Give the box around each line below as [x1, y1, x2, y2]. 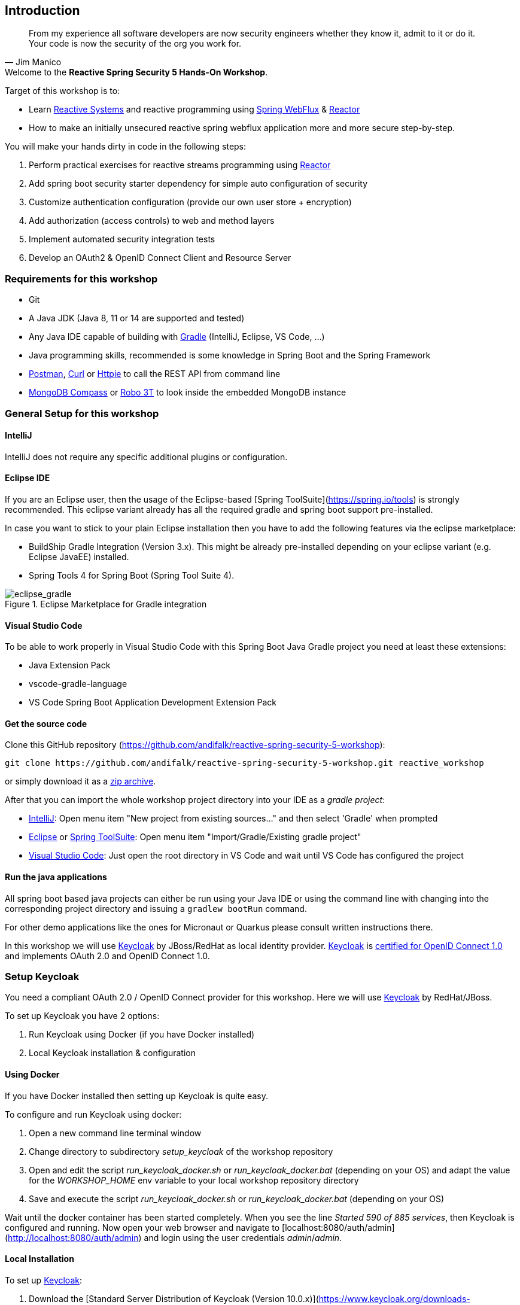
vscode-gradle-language [29, 679, 127, 689]
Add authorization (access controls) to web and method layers [29, 215, 275, 226]
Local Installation [5, 1254, 74, 1264]
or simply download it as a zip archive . [5, 776, 156, 787]
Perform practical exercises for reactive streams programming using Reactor [29, 160, 331, 171]
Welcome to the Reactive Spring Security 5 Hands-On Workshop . [5, 67, 268, 78]
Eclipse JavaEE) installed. [29, 551, 129, 562]
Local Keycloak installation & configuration [29, 1048, 196, 1058]
